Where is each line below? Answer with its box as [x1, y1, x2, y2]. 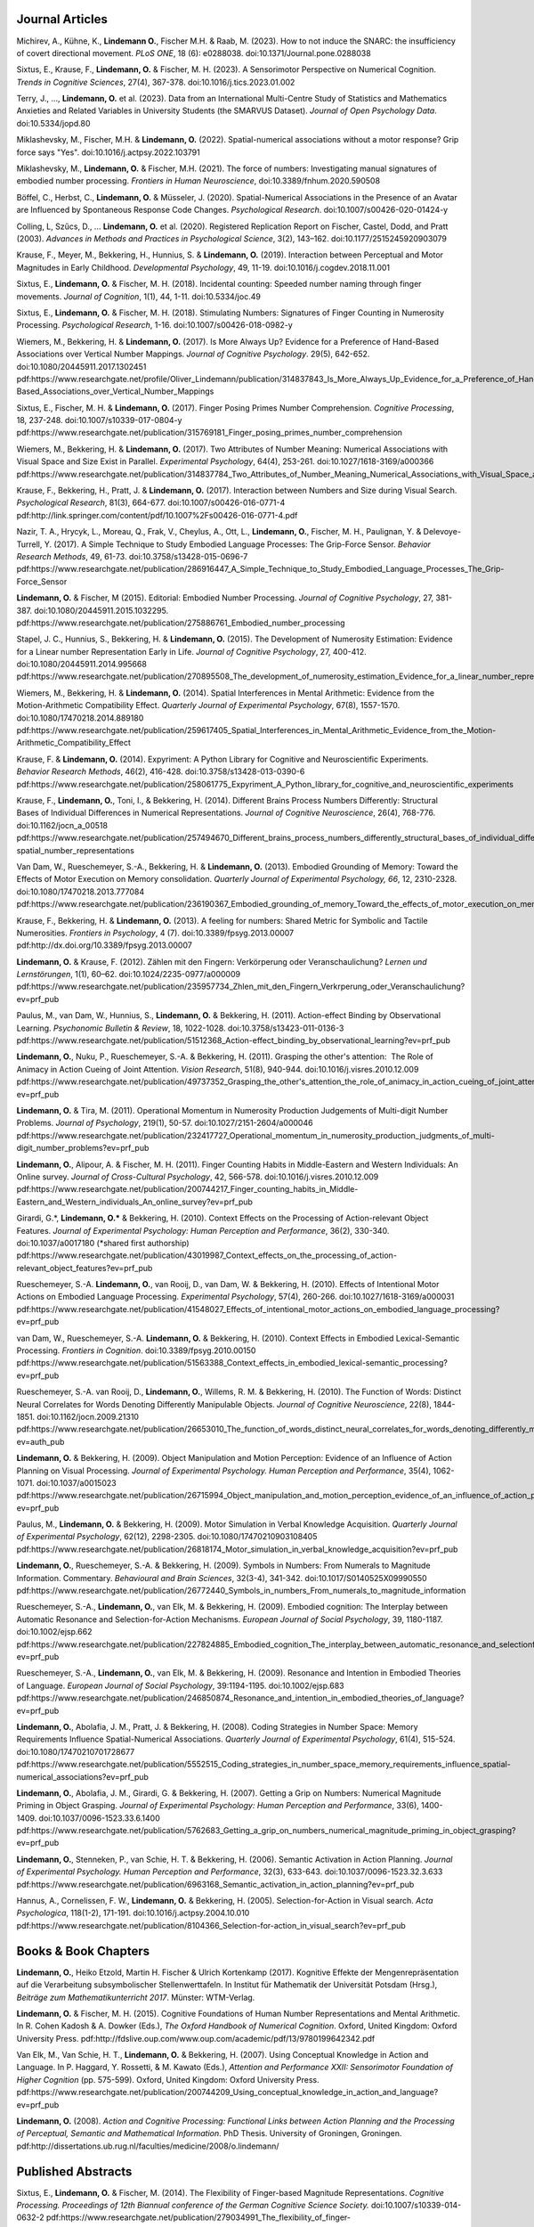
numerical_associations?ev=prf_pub [16, 1771, 149, 1782]
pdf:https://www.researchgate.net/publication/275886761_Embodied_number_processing [16, 617, 345, 628]
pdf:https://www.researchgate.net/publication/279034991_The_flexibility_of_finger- [45, 2212, 352, 2223]
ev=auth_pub [16, 1436, 65, 1447]
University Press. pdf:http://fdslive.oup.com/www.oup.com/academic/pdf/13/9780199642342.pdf [16, 2033, 376, 2043]
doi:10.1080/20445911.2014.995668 [16, 659, 147, 670]
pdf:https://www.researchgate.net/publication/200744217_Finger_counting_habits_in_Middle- [16, 1184, 359, 1195]
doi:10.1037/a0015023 [36, 1477, 117, 1488]
